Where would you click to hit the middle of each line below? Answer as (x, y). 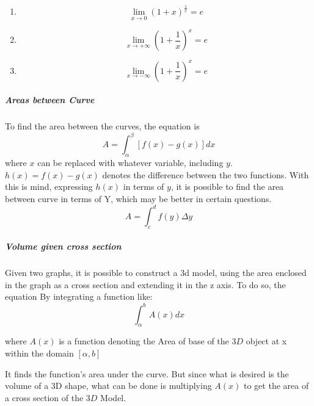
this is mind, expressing (49, 187)
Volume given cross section (63, 246)
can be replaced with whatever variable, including (130, 163)
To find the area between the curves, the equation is (102, 126)
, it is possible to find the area (227, 187)
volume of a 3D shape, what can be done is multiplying (108, 386)
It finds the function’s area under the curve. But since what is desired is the (147, 373)
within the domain (39, 353)
